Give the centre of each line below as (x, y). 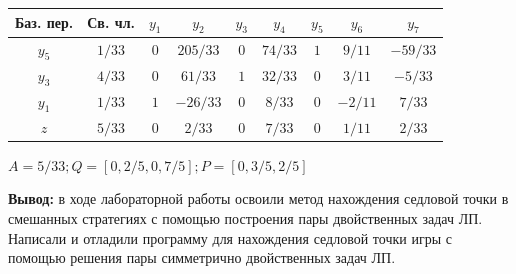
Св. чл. (111, 22)
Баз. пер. (44, 22)
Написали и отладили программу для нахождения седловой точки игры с (230, 237)
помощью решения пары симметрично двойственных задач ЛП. (202, 257)
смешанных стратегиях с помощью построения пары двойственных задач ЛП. (245, 217)
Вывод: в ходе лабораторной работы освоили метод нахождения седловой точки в (258, 198)
